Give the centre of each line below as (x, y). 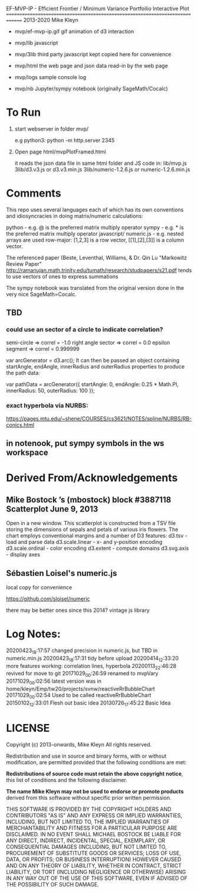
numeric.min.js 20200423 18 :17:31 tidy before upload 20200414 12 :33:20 (93, 659)
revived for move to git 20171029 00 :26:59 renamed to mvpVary (82, 674)
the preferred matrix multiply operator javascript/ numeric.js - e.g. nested (95, 233)
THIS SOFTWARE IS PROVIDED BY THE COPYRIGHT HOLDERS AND (89, 809)
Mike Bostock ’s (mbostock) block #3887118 (89, 499)
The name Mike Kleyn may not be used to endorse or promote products (95, 791)
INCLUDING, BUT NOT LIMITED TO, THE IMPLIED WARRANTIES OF (88, 822)
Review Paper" (24, 264)
